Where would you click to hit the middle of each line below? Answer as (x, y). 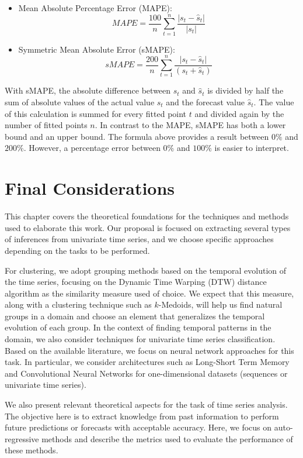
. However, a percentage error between (92, 148)
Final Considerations (90, 188)
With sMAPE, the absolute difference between (88, 90)
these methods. (32, 450)
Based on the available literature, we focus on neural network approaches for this (149, 350)
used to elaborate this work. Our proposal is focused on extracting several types (148, 227)
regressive (22, 438)
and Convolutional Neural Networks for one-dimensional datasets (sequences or (146, 373)
